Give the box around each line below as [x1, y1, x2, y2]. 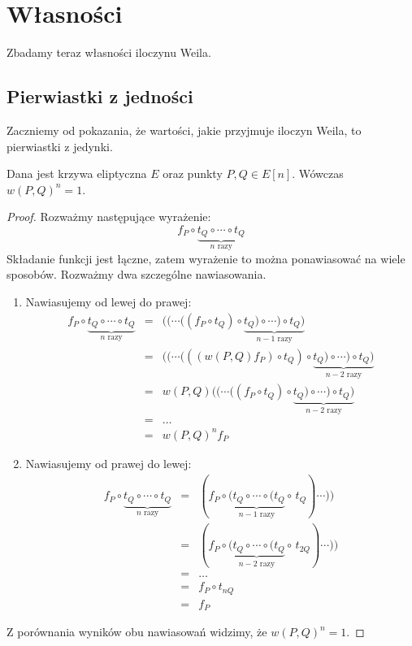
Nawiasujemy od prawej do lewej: [25, 454, 192, 471]
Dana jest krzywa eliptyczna [7, 165, 147, 182]
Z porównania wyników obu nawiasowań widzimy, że [7, 623, 267, 640]
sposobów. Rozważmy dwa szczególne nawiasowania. [7, 266, 267, 283]
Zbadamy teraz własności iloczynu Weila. [7, 44, 211, 61]
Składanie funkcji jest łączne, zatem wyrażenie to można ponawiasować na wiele [7, 249, 405, 267]
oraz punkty [163, 165, 223, 182]
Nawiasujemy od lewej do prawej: [25, 293, 192, 310]
